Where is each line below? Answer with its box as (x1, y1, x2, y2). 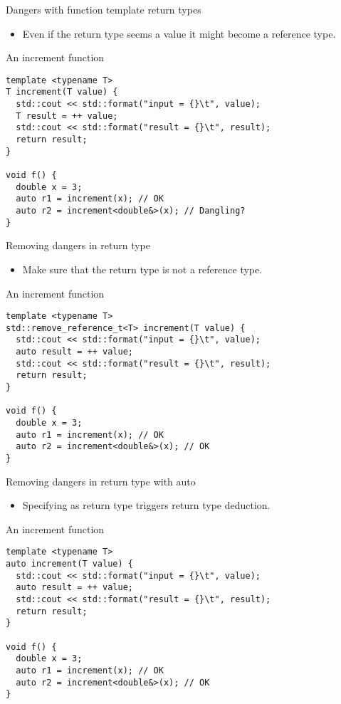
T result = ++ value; (16, 110, 118, 121)
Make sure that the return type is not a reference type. (22, 261, 263, 276)
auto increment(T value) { (6, 559, 133, 569)
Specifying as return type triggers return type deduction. (22, 498, 271, 513)
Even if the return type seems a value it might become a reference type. (22, 26, 336, 41)
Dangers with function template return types (6, 2, 201, 16)
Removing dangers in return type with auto (6, 473, 196, 488)
